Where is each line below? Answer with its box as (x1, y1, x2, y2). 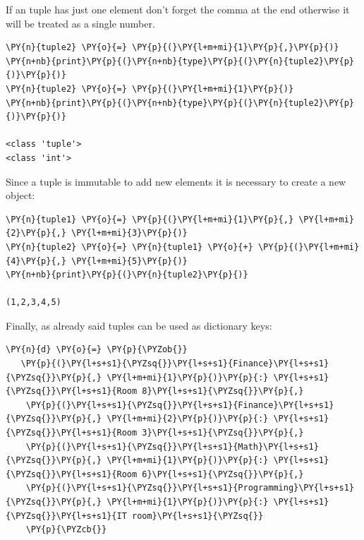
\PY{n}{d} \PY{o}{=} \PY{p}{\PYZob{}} (6, 344, 188, 355)
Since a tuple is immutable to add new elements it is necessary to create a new (6, 174, 346, 188)
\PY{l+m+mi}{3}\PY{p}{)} (71, 228, 188, 239)
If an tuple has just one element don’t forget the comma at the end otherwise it (6, 2, 350, 16)
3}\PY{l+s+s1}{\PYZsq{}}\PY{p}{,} (142, 428, 304, 438)
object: (6, 188, 35, 203)
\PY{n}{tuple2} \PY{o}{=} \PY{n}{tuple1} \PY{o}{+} (6, 241, 253, 252)
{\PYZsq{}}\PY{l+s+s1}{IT (6, 510, 127, 521)
